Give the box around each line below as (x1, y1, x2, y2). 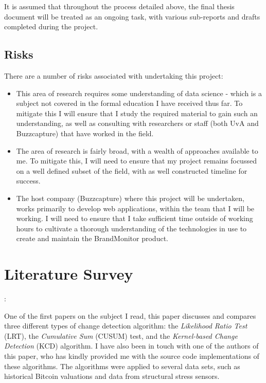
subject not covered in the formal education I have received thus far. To (16, 98, 243, 108)
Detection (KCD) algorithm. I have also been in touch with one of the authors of (4, 340, 259, 351)
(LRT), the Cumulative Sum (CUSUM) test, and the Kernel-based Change (4, 330, 238, 341)
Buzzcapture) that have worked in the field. (16, 127, 154, 138)
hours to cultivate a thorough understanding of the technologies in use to (16, 223, 247, 233)
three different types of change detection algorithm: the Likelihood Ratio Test (4, 320, 247, 331)
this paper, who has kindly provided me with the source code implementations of (4, 350, 259, 361)
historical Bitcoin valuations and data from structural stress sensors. (4, 371, 220, 381)
